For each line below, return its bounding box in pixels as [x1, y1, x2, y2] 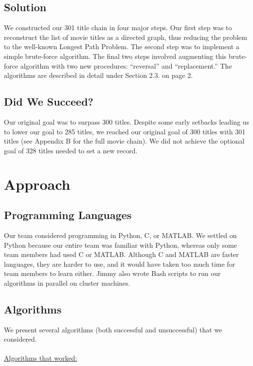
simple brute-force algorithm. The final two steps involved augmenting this [4, 51, 227, 61]
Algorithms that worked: [4, 353, 77, 363]
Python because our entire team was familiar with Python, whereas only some [4, 239, 237, 250]
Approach [4, 174, 71, 194]
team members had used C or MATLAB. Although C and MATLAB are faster [4, 249, 239, 259]
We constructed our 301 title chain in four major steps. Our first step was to [4, 22, 232, 33]
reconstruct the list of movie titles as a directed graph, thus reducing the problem [4, 32, 247, 42]
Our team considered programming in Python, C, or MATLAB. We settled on [4, 230, 237, 240]
